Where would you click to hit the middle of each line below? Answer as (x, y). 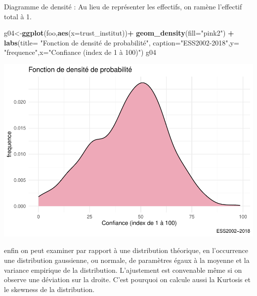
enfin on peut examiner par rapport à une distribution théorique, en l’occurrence (126, 250)
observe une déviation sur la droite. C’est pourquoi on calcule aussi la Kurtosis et (127, 279)
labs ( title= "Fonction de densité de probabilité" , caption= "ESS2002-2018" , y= (122, 42)
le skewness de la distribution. (49, 289)
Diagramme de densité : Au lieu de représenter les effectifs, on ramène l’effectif (123, 6)
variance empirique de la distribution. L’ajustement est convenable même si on (123, 270)
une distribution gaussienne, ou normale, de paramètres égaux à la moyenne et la (127, 260)
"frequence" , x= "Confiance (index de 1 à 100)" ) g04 (80, 52)
